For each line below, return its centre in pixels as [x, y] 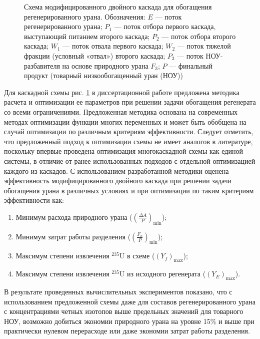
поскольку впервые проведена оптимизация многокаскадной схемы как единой [123, 151]
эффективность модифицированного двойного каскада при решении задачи [118, 181]
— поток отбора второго [199, 36]
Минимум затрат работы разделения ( [73, 236]
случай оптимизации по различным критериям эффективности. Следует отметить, [129, 131]
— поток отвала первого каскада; [113, 46]
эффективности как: [34, 200]
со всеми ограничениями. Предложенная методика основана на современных [121, 111]
